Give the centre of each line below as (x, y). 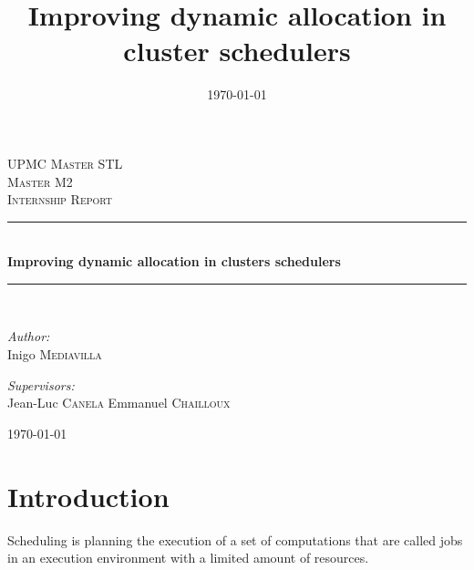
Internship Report (60, 199)
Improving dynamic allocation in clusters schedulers (174, 261)
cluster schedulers (237, 51)
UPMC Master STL (65, 163)
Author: (29, 336)
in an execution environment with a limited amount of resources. (188, 558)
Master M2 (40, 181)
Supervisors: (41, 384)
